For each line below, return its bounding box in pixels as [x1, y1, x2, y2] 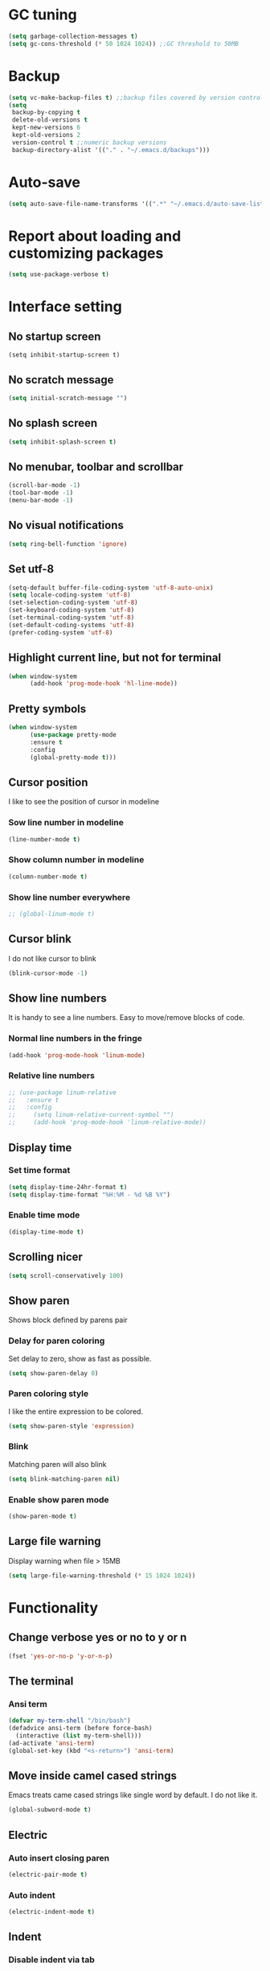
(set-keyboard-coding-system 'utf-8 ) [8, 606, 135, 614]
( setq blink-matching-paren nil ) [8, 1475, 121, 1483]
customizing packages [8, 244, 164, 262]
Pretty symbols [8, 702, 87, 716]
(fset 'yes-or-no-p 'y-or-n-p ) [8, 1652, 113, 1660]
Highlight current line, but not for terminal [8, 651, 222, 665]
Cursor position [8, 775, 88, 789]
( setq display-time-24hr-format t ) [8, 1183, 128, 1191]
